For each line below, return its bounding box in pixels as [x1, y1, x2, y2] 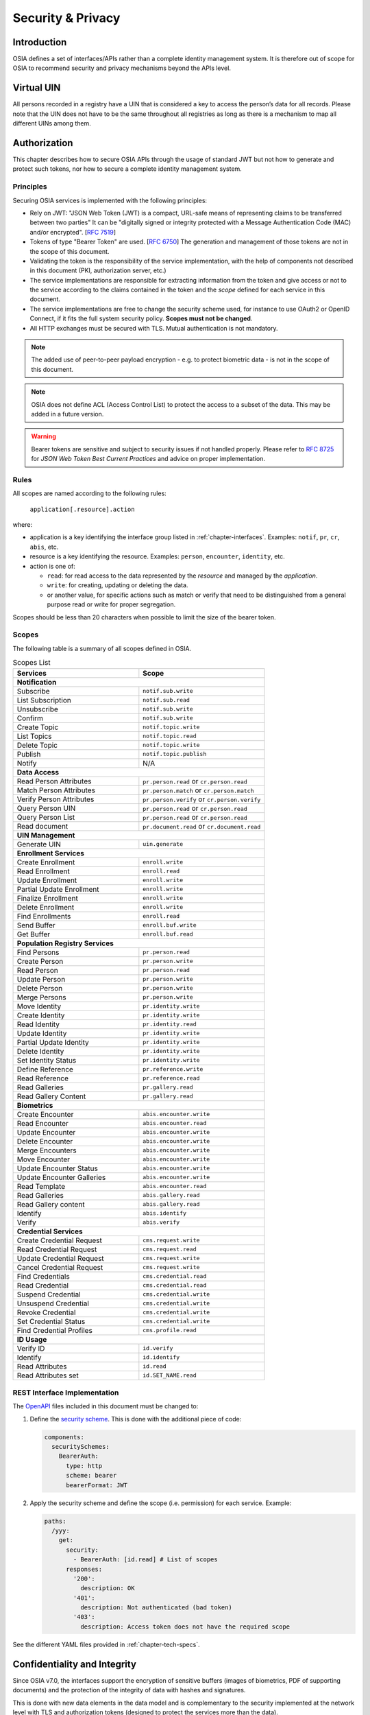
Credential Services [16, 1227, 84, 1236]
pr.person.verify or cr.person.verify [143, 794, 261, 804]
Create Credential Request [16, 1235, 103, 1245]
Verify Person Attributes [16, 794, 95, 804]
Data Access [16, 767, 60, 777]
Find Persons [16, 947, 60, 957]
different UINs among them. [12, 119, 92, 128]
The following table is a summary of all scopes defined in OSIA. [12, 644, 192, 652]
